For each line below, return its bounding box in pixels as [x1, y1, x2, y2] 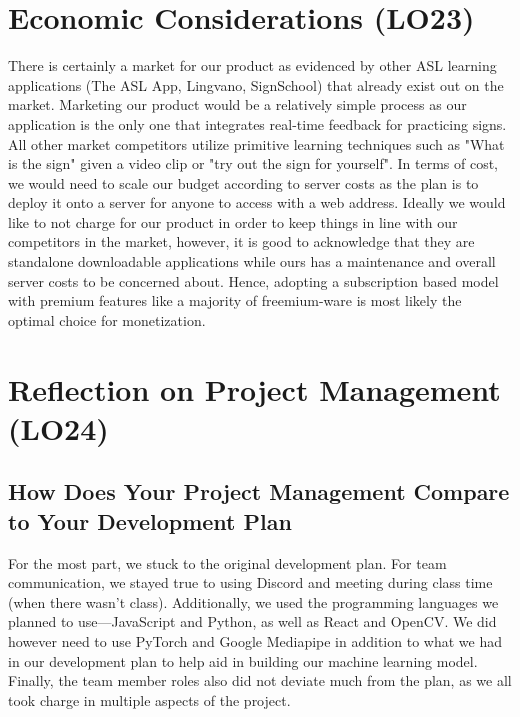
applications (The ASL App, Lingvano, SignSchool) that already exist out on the [8, 74, 504, 95]
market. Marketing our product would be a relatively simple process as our [8, 94, 467, 115]
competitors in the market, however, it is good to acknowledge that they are [8, 231, 475, 252]
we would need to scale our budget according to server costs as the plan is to [8, 172, 479, 193]
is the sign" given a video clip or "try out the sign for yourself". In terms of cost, [8, 153, 499, 174]
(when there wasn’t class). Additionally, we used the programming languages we [8, 591, 499, 612]
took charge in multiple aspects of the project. [8, 689, 291, 710]
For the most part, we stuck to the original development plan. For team [8, 552, 447, 573]
